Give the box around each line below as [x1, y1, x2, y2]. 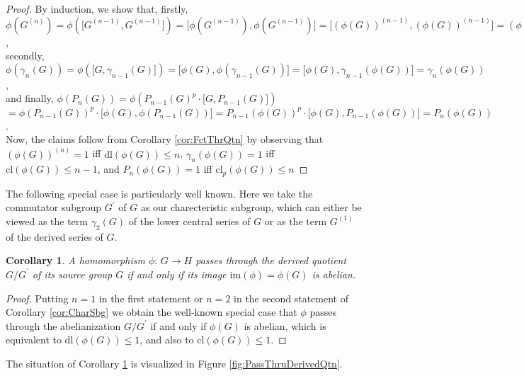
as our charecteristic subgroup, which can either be [140, 200, 362, 215]
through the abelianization [6, 318, 121, 333]
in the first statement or [98, 290, 203, 305]
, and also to [139, 332, 194, 347]
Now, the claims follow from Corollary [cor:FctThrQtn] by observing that [6, 132, 324, 147]
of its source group [32, 266, 113, 281]
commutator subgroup [6, 200, 102, 215]
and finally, [6, 91, 54, 106]
